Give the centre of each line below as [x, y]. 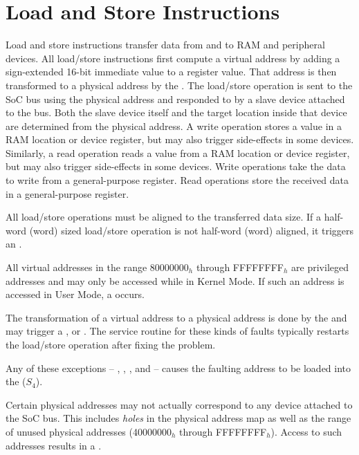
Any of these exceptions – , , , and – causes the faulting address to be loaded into [178, 368]
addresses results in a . [54, 445]
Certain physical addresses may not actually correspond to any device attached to [179, 404]
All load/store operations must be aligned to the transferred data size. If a [163, 217]
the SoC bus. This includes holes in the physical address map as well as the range [178, 418]
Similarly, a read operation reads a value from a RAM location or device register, [178, 152]
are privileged [320, 267]
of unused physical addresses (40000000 [89, 431]
